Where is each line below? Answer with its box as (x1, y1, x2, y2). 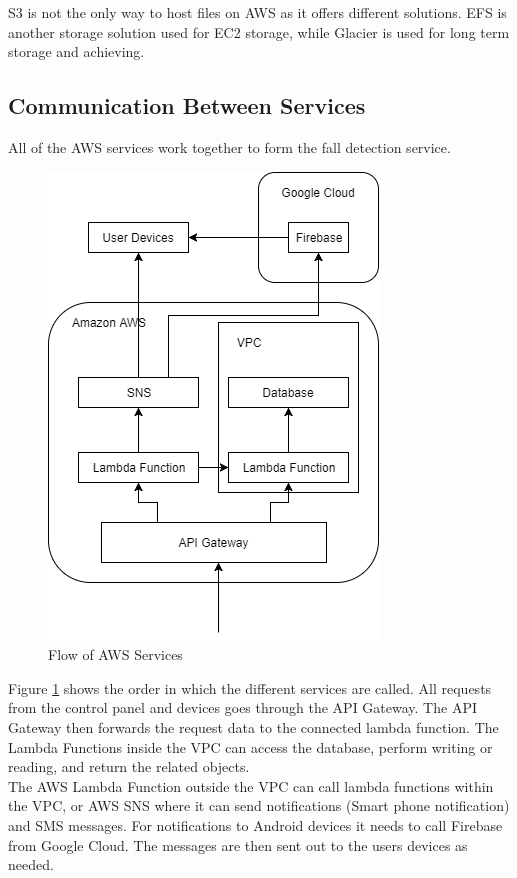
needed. (8, 854, 54, 875)
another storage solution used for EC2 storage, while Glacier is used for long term (8, 21, 510, 42)
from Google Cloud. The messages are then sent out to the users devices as (8, 834, 468, 855)
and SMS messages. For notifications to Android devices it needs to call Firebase (8, 814, 503, 835)
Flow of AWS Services (48, 644, 183, 665)
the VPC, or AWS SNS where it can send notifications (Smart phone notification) (8, 795, 510, 816)
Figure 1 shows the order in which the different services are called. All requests (8, 677, 492, 698)
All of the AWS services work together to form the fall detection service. (8, 136, 451, 157)
